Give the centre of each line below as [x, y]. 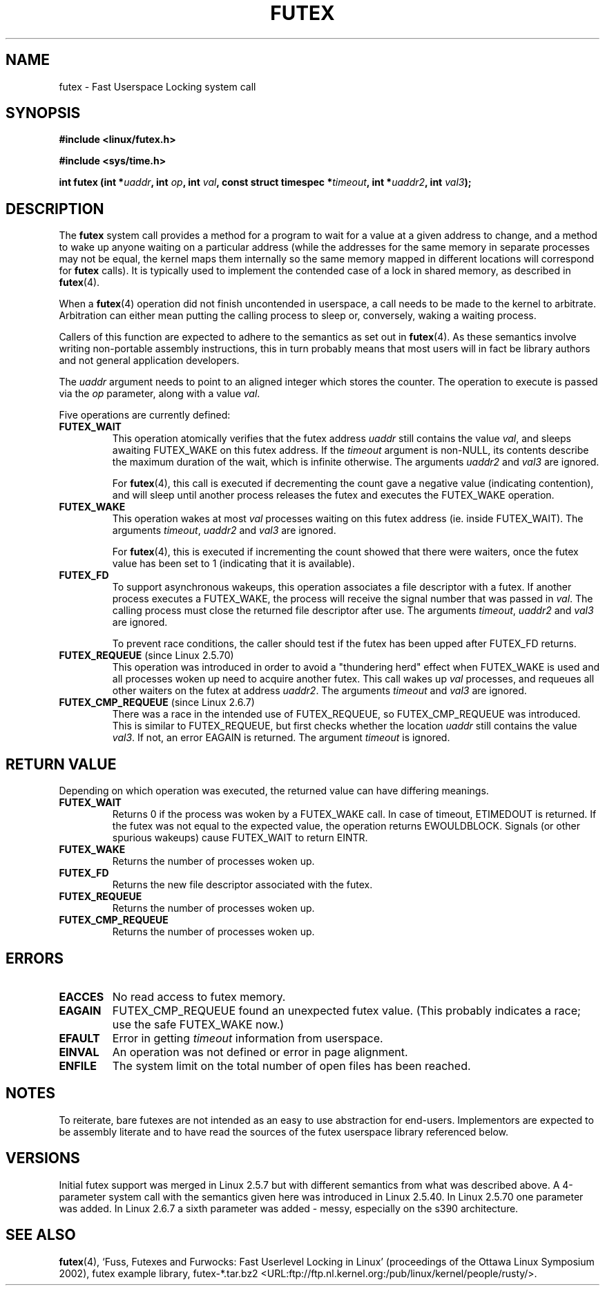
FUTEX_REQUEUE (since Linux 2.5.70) [146, 656]
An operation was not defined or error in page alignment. [260, 1052]
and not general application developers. [149, 361]
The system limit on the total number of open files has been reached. [291, 1065]
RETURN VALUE [61, 764]
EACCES [81, 996]
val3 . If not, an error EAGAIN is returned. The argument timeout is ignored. [281, 738]
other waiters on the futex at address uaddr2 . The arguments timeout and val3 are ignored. [319, 691]
